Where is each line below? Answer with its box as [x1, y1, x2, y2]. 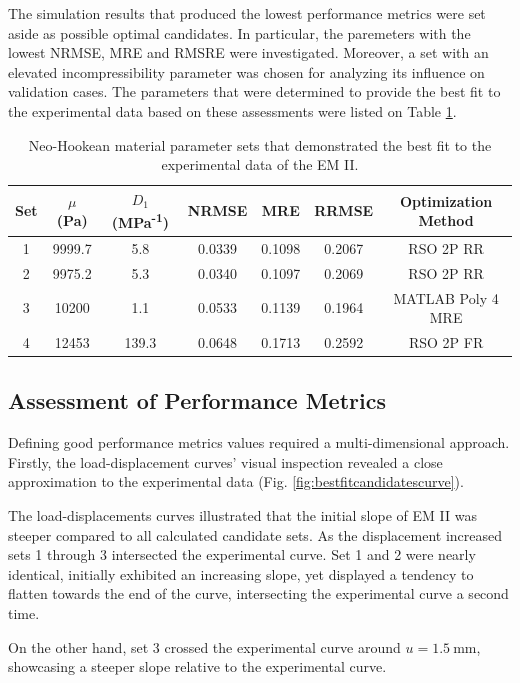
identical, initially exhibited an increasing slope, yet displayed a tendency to [8, 563, 474, 584]
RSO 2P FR [408, 331, 484, 352]
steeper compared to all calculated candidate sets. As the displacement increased [8, 524, 503, 545]
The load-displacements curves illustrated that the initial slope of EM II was [8, 505, 477, 526]
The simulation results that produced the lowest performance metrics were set [8, 3, 486, 23]
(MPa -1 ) [111, 209, 170, 232]
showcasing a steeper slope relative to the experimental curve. [8, 656, 387, 677]
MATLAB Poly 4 [393, 287, 499, 308]
